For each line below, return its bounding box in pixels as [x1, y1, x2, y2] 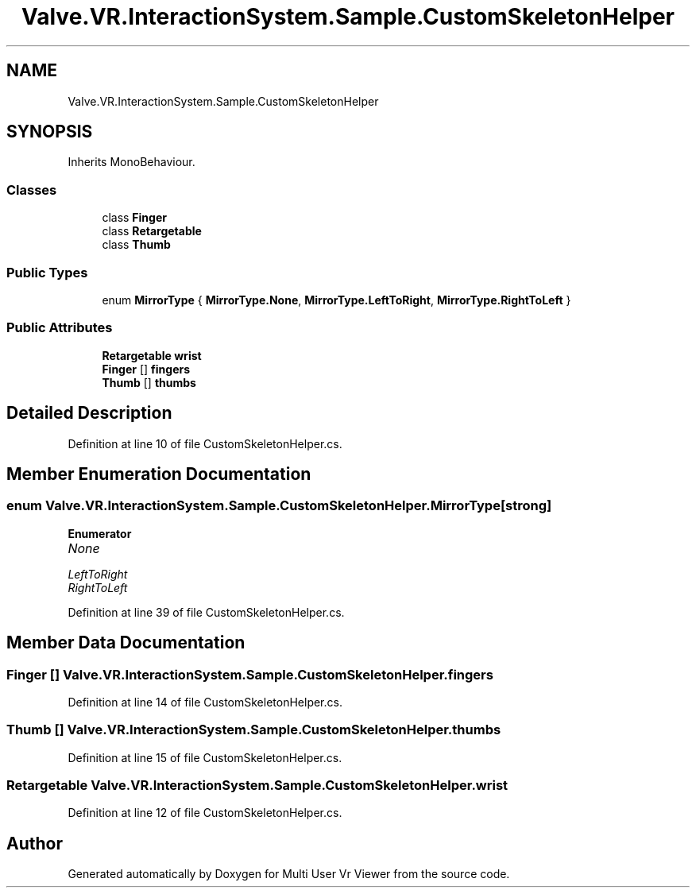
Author [6, 833, 63, 853]
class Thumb [102, 238, 171, 252]
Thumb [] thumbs [102, 375, 196, 389]
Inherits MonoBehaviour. [68, 155, 195, 169]
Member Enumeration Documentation [6, 463, 311, 484]
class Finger [102, 211, 167, 225]
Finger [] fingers [102, 362, 191, 376]
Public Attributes [6, 319, 113, 336]
